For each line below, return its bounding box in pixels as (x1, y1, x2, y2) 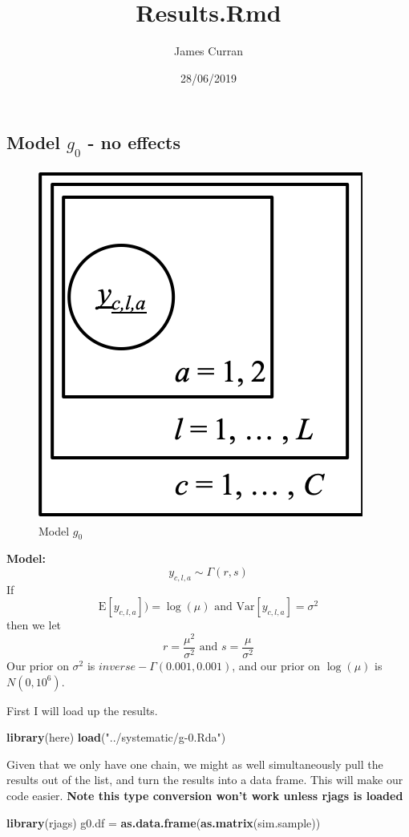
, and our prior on (232, 657, 321, 674)
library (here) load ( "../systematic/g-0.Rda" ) (6, 729, 226, 746)
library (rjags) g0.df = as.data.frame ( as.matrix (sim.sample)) (6, 814, 321, 831)
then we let (6, 617, 62, 633)
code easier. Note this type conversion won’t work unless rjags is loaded (6, 787, 403, 803)
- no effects (87, 130, 181, 155)
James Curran (174, 42, 243, 59)
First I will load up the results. (6, 702, 158, 718)
